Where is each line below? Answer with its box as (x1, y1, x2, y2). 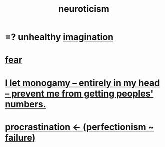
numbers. (5, 98, 46, 110)
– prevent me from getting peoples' (5, 88, 154, 99)
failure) (5, 132, 36, 143)
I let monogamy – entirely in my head (5, 77, 160, 88)
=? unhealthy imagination (5, 31, 114, 43)
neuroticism (58, 3, 110, 15)
